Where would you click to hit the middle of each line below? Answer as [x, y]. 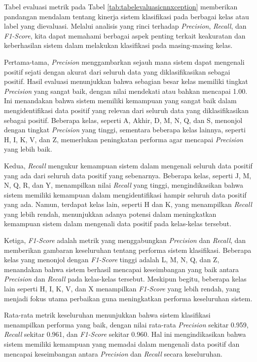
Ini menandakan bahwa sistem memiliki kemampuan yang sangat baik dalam [120, 101]
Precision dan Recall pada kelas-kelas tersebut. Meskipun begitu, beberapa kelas [125, 279]
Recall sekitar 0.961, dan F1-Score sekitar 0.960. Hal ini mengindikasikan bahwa [125, 334]
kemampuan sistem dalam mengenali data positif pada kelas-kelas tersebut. [118, 223]
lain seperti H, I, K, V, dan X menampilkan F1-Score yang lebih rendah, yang [122, 289]
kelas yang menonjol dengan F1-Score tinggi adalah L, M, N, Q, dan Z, [112, 260]
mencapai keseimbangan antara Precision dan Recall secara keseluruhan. [113, 353]
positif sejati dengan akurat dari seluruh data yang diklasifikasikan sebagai [117, 71]
